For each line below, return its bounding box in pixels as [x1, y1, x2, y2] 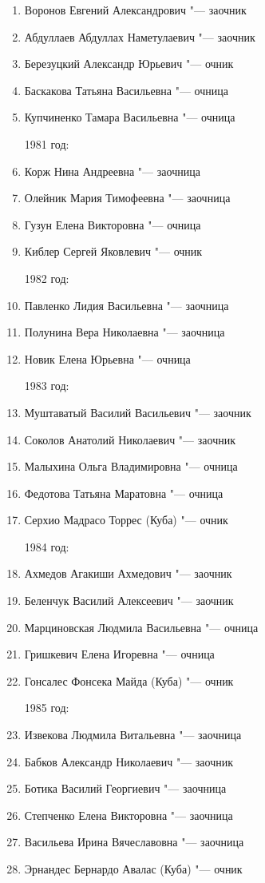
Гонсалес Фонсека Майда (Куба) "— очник [24, 672, 234, 689]
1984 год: [24, 538, 69, 555]
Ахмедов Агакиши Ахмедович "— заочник [24, 565, 232, 582]
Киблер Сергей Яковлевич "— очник [24, 243, 203, 260]
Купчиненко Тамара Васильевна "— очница [24, 109, 235, 125]
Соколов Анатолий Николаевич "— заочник [24, 431, 235, 447]
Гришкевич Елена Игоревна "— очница [24, 646, 215, 662]
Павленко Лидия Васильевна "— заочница [24, 296, 229, 313]
